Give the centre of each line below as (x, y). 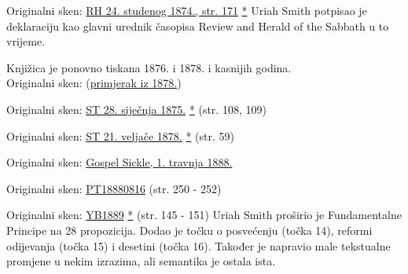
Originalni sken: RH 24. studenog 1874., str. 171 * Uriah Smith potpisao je (187, 10)
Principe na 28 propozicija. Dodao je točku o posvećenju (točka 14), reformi (189, 230)
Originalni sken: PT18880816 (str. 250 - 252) (114, 188)
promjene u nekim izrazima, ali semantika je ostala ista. (141, 261)
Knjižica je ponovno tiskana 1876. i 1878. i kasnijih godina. (149, 67)
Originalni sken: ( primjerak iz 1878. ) (94, 83)
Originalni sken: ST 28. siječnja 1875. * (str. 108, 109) (136, 109)
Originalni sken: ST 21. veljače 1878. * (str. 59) (120, 135)
